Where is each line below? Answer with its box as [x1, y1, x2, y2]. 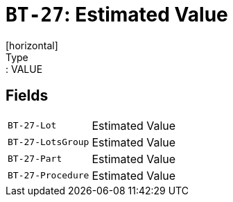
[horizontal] [6, 39, 58, 51]
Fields [6, 87, 49, 105]
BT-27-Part [8, 153, 62, 165]
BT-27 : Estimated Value [6, 3, 228, 26]
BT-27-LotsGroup [8, 137, 89, 148]
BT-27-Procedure [8, 170, 89, 181]
